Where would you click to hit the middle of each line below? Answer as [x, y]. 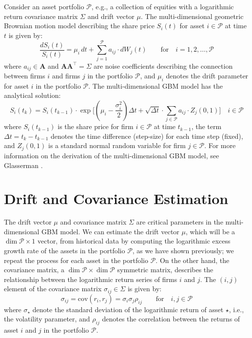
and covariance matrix [93, 222]
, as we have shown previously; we [183, 250]
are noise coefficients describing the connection [163, 66]
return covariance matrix [41, 16]
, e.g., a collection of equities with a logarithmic [163, 6]
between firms [25, 75]
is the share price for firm [96, 126]
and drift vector [111, 16]
